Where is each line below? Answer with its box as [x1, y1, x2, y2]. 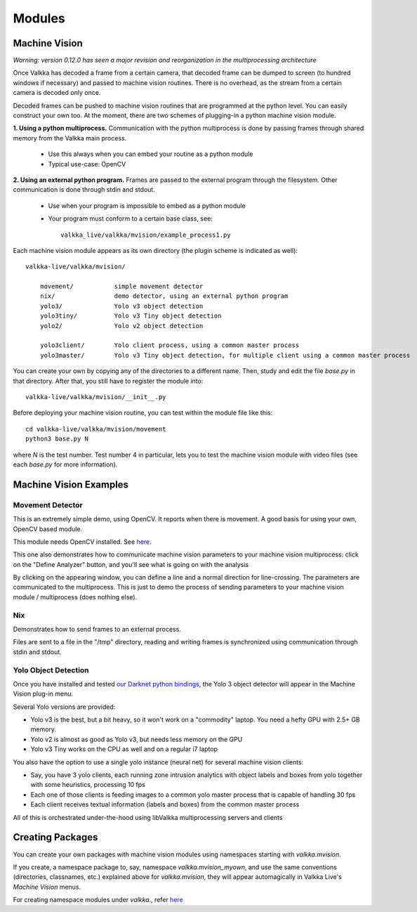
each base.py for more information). [13, 460, 118, 469]
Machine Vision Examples [13, 478, 129, 490]
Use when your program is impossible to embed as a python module [48, 201, 246, 210]
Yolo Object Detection [13, 665, 89, 675]
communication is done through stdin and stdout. [13, 185, 156, 194]
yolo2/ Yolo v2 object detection [39, 322, 204, 330]
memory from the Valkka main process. [13, 133, 127, 142]
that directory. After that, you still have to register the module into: [13, 377, 204, 385]
